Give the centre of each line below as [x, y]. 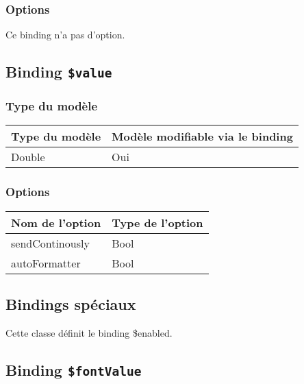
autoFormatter [46, 263]
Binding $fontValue [74, 369]
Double [28, 157]
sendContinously [50, 243]
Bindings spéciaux [71, 304]
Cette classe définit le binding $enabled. [89, 332]
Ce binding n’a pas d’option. [65, 35]
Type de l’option [157, 222]
